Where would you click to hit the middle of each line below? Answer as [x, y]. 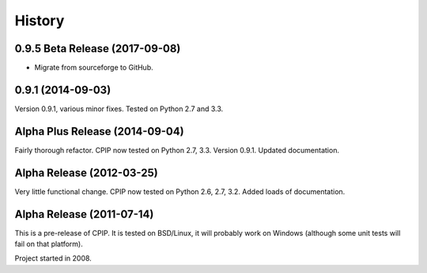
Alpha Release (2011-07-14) [84, 214]
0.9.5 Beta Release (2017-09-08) [98, 49]
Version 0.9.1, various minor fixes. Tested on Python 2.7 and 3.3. [119, 108]
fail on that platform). [49, 244]
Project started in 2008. [53, 258]
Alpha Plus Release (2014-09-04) [100, 131]
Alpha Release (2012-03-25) [86, 172]
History [40, 21]
